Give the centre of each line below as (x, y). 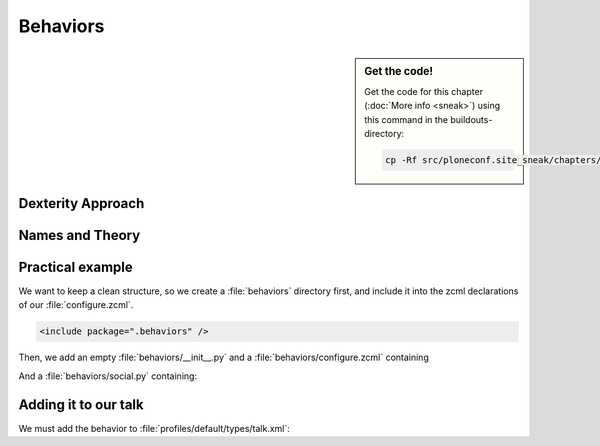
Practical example (76, 266)
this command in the (406, 119)
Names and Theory (79, 235)
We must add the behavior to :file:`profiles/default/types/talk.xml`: (154, 428)
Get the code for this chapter (424, 91)
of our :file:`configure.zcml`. (76, 305)
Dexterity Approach (81, 203)
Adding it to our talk (81, 404)
